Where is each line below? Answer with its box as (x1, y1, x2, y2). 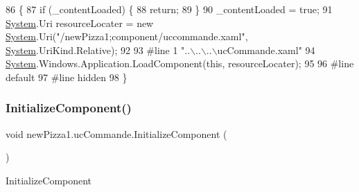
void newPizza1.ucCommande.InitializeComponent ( (6, 126, 227, 141)
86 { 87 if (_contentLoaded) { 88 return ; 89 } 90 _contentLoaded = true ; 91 (6, 2, 333, 16)
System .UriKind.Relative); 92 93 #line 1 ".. (6, 42, 191, 57)
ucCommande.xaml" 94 (217, 42, 315, 57)
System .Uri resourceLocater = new (6, 15, 154, 30)
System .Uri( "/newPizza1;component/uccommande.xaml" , (6, 29, 248, 44)
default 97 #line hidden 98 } (6, 69, 128, 84)
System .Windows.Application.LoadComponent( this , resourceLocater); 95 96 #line (6, 56, 354, 71)
